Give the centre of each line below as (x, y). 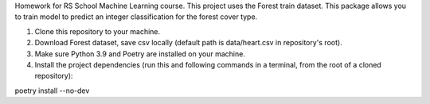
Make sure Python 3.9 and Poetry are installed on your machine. (140, 54)
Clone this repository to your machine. (98, 31)
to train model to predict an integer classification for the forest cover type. (136, 17)
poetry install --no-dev (52, 91)
